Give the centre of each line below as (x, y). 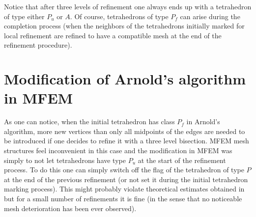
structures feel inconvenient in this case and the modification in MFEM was (118, 150)
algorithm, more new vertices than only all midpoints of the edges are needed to (125, 131)
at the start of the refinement (182, 160)
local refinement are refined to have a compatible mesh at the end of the (113, 35)
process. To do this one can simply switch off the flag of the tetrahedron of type (124, 170)
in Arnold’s (203, 122)
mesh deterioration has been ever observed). (70, 208)
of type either (24, 16)
